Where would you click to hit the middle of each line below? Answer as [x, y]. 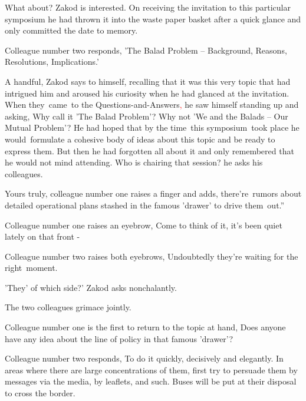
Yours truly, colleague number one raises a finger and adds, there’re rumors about [153, 193]
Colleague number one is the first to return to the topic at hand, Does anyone [145, 327]
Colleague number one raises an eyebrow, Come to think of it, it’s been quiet [144, 225]
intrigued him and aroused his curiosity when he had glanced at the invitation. [147, 93]
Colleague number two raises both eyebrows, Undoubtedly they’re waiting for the [152, 256]
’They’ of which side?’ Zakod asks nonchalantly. [91, 287]
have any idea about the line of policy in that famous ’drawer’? [119, 338]
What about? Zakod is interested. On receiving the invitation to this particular [148, 7]
